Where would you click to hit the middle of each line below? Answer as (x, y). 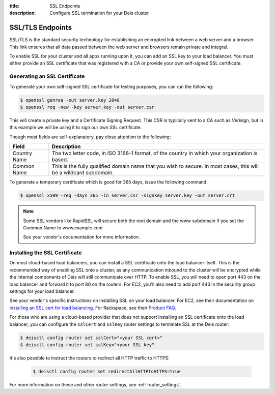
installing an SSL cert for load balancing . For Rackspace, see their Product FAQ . (93, 308)
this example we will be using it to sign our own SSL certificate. (76, 128)
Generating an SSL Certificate (47, 76)
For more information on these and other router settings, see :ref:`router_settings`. (95, 384)
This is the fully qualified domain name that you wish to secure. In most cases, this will (155, 166)
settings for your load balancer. (42, 291)
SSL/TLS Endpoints (41, 28)
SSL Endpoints (65, 6)
